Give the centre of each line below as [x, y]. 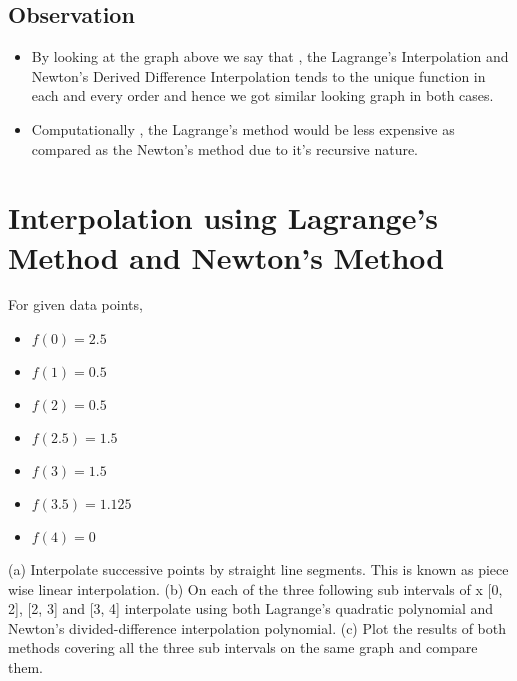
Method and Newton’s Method [226, 256]
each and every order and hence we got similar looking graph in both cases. [262, 95]
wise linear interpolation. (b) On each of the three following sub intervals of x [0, [255, 588]
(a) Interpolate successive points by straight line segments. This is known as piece [258, 569]
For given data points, [75, 304]
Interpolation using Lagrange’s [223, 217]
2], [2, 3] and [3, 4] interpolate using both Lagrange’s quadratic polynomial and [251, 608]
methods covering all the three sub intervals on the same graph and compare [243, 647]
